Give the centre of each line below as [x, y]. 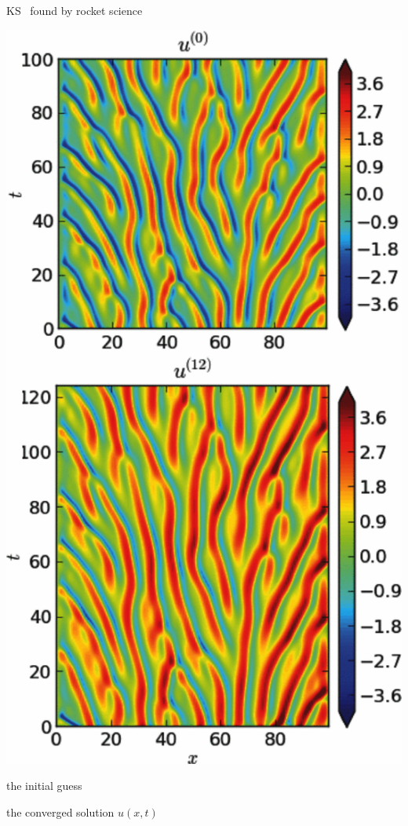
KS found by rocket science [75, 10]
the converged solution [60, 811]
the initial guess [44, 786]
